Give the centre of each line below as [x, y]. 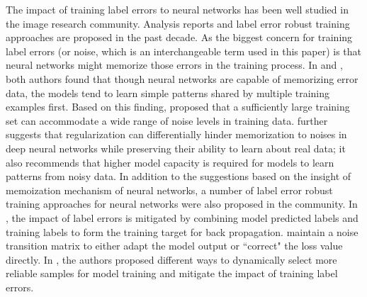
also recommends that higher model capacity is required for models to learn [170, 162]
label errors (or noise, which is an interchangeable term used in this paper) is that [184, 51]
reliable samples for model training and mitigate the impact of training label [172, 273]
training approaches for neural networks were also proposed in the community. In [182, 204]
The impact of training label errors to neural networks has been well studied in [177, 9]
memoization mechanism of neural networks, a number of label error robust [169, 190]
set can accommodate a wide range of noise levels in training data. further [167, 120]
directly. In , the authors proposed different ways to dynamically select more [171, 259]
